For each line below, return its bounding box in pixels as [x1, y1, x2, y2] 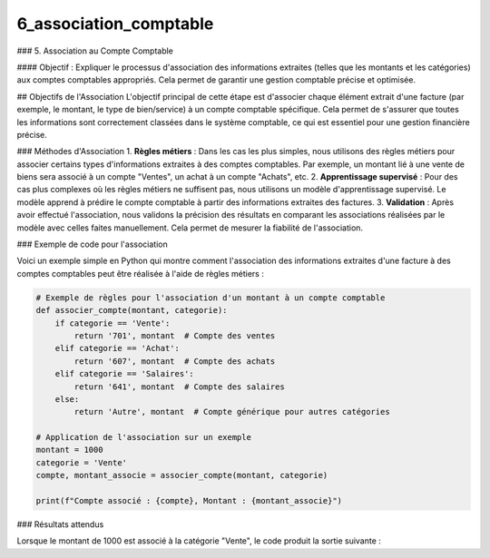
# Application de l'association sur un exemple [35, 432, 251, 443]
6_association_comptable [16, 14, 214, 34]
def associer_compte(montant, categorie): [35, 305, 228, 316]
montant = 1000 [35, 445, 103, 455]
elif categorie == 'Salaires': [54, 368, 194, 379]
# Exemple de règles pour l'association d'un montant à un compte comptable [35, 292, 386, 303]
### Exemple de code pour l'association [16, 239, 168, 250]
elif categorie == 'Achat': [54, 343, 181, 354]
